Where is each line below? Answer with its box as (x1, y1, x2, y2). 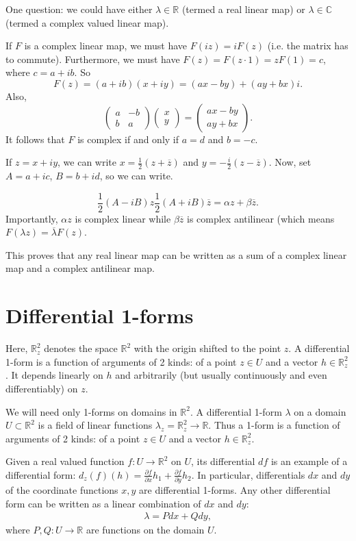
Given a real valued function (5, 454, 125, 468)
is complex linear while (75, 211, 171, 225)
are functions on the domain (86, 523, 205, 537)
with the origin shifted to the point (133, 341, 281, 355)
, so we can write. (99, 168, 173, 182)
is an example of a (270, 454, 348, 468)
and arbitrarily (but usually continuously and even (115, 368, 327, 382)
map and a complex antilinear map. (5, 261, 155, 275)
